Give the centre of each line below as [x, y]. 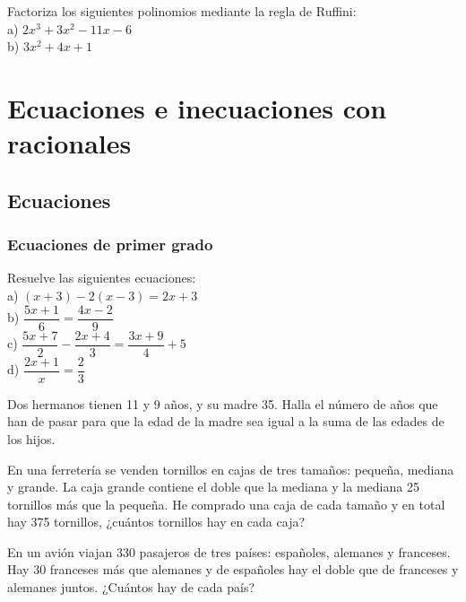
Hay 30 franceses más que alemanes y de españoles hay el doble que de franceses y [233, 569]
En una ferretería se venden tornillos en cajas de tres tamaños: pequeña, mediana [231, 469]
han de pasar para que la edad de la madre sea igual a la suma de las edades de [226, 421]
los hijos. [31, 438]
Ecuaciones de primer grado [110, 244]
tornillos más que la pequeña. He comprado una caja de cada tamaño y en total [226, 504]
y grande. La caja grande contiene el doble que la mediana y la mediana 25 [213, 487]
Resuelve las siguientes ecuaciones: [102, 278]
